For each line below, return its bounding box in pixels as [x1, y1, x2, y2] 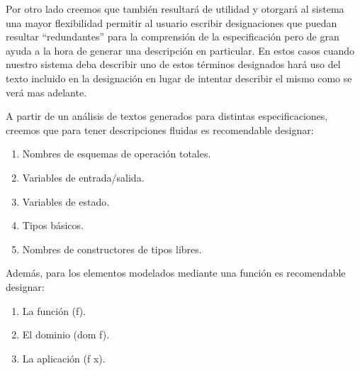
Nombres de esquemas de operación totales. [22, 146, 211, 161]
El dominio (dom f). [22, 327, 110, 342]
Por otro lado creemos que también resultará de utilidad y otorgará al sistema [6, 1, 344, 16]
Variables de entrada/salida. [22, 170, 145, 184]
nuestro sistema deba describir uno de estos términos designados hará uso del [6, 57, 341, 72]
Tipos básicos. [22, 218, 84, 233]
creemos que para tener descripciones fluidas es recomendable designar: [6, 122, 314, 137]
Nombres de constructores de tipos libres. [22, 241, 202, 256]
